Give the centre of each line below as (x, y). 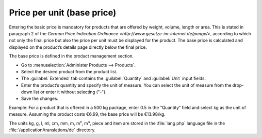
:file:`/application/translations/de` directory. (52, 130)
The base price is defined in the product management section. (71, 56)
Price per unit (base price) (63, 13)
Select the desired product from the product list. (69, 71)
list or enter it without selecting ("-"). (70, 92)
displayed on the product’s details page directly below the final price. (78, 47)
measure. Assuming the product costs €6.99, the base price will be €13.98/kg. (87, 114)
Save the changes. (40, 98)
